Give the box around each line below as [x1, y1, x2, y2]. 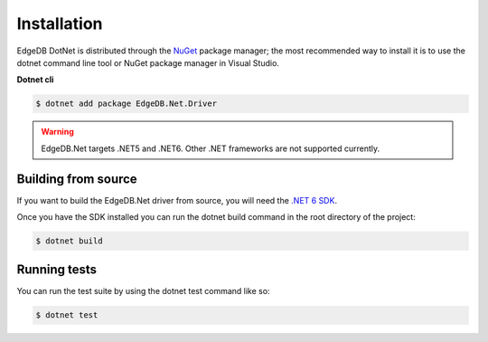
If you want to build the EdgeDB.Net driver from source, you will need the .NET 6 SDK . [16, 195, 338, 205]
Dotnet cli [16, 74, 54, 85]
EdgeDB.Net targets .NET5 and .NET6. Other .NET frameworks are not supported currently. [41, 143, 380, 154]
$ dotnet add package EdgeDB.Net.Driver [35, 99, 217, 109]
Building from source [16, 171, 137, 186]
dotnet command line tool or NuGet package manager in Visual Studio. [16, 57, 280, 68]
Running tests [16, 262, 98, 278]
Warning [41, 127, 74, 138]
